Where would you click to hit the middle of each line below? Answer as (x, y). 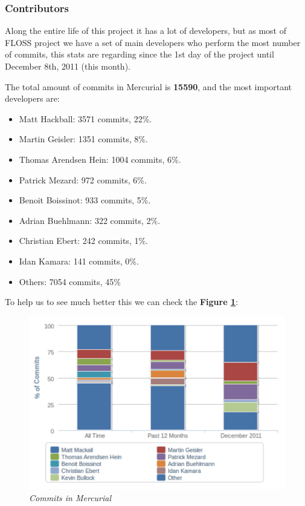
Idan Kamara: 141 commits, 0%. (79, 261)
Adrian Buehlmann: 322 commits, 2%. (90, 220)
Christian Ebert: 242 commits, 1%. (83, 241)
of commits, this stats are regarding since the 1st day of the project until (140, 54)
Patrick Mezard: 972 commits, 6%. (83, 179)
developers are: (32, 98)
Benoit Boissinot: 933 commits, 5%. (85, 200)
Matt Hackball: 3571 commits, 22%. (85, 118)
